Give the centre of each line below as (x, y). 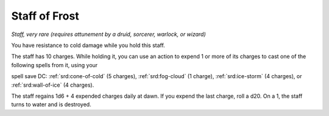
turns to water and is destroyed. (51, 104)
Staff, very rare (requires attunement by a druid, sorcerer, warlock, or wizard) (109, 34)
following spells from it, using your (55, 65)
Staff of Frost (45, 16)
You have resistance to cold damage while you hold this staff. (88, 45)
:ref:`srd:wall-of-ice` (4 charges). (53, 85)
